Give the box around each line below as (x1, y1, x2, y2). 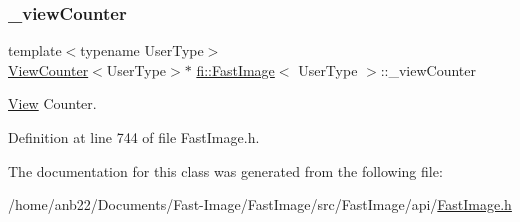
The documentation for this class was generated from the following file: (8, 160, 443, 181)
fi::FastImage (196, 59, 275, 80)
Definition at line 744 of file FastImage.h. (8, 127, 260, 147)
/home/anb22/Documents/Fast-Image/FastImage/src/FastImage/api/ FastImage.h (8, 194, 512, 215)
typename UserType (80, 40, 204, 61)
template (8, 40, 62, 61)
